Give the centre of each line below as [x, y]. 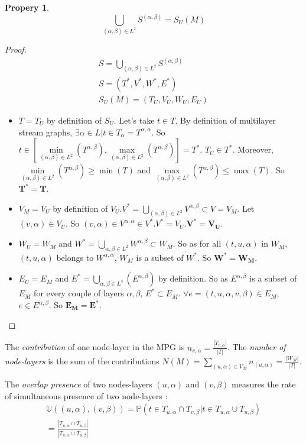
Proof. [16, 49]
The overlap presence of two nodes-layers [79, 384]
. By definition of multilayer [225, 120]
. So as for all [197, 243]
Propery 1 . [27, 7]
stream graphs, [45, 132]
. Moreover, [253, 149]
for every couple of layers [79, 293]
